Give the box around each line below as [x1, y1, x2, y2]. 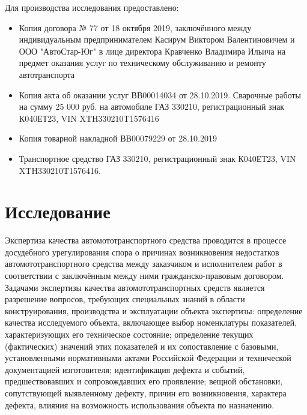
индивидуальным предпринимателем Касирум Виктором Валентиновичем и [19, 33, 295, 46]
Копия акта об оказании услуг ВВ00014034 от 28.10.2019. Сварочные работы [19, 88, 301, 101]
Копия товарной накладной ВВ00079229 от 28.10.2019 [19, 132, 217, 145]
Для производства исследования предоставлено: [5, 1, 179, 13]
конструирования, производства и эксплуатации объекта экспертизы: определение [5, 304, 303, 317]
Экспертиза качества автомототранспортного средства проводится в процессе [5, 234, 287, 246]
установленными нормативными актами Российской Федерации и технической [5, 351, 291, 364]
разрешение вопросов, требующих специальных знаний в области [5, 293, 245, 305]
